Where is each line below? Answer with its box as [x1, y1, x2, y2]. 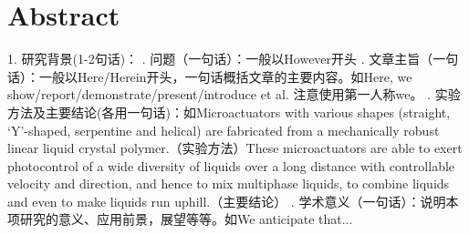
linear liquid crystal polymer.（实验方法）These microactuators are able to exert [7, 138, 463, 158]
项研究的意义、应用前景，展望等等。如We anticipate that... [7, 209, 353, 229]
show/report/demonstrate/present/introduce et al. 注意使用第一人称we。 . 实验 [7, 85, 461, 104]
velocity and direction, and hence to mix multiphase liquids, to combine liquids [7, 174, 450, 193]
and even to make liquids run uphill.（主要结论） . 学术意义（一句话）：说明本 [7, 191, 459, 210]
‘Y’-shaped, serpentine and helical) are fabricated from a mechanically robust [7, 120, 440, 139]
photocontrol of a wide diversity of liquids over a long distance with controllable [7, 156, 455, 175]
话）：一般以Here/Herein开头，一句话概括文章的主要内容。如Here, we [7, 66, 412, 86]
